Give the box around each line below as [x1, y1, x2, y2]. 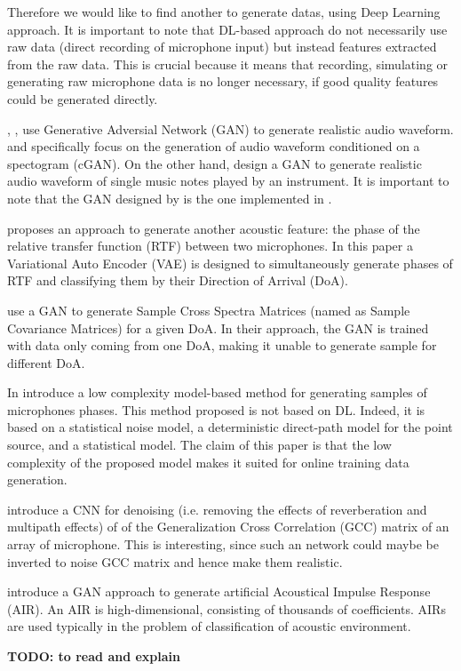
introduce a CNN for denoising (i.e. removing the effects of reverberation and [7, 499, 427, 518]
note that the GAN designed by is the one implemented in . [7, 188, 332, 207]
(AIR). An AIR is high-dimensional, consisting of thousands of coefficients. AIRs [7, 599, 446, 618]
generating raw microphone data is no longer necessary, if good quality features [7, 72, 439, 91]
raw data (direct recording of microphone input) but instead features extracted [7, 37, 437, 56]
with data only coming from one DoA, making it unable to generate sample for [7, 336, 437, 355]
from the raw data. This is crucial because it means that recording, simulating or [7, 54, 449, 73]
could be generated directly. [7, 89, 158, 108]
